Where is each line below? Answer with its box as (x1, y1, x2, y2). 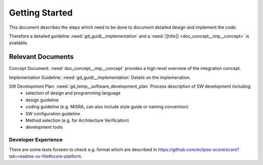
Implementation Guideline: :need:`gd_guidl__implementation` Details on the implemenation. (9, 74, 191, 80)
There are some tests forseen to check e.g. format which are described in (9, 147, 157, 152)
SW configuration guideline (25, 110, 80, 116)
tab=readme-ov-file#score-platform (9, 153, 81, 159)
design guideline (25, 97, 59, 103)
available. (9, 40, 29, 46)
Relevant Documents (9, 53, 74, 61)
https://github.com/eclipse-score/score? (157, 147, 240, 152)
